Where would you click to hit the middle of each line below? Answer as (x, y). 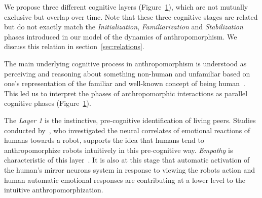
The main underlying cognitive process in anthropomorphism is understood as (125, 63)
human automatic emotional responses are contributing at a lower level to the (125, 180)
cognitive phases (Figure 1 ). (48, 103)
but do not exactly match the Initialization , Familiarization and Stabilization (124, 27)
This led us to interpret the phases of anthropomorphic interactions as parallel (126, 93)
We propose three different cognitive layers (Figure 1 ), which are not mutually (126, 7)
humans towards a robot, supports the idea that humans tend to (104, 140)
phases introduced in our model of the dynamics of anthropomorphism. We (121, 36)
